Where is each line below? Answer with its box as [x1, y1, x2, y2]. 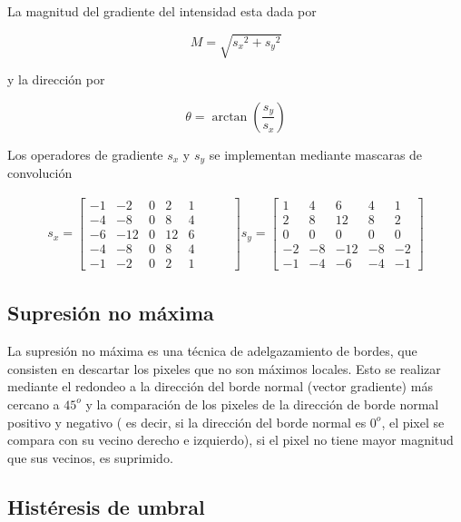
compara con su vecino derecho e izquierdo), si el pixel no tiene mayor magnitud [7, 430, 454, 449]
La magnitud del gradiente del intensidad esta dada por [7, 2, 317, 20]
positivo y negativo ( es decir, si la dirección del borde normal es [7, 412, 367, 431]
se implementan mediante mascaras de [209, 144, 423, 163]
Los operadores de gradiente [7, 144, 163, 163]
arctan [211, 110, 248, 123]
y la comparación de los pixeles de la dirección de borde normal [85, 394, 439, 413]
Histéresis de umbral [7, 492, 205, 520]
